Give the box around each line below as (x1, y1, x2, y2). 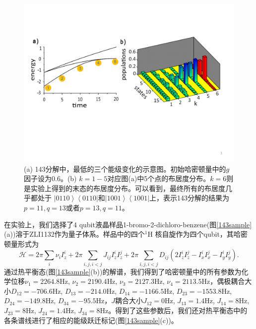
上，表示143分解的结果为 (149, 193, 230, 203)
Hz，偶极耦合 (201, 276, 245, 286)
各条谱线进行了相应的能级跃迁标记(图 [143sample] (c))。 (4, 315, 178, 325)
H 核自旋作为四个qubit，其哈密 (147, 229, 248, 239)
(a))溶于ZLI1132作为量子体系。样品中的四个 (4, 229, 145, 239)
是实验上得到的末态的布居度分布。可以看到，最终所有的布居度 (24, 183, 225, 193)
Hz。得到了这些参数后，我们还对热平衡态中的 (100, 305, 248, 316)
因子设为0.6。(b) (24, 173, 77, 184)
